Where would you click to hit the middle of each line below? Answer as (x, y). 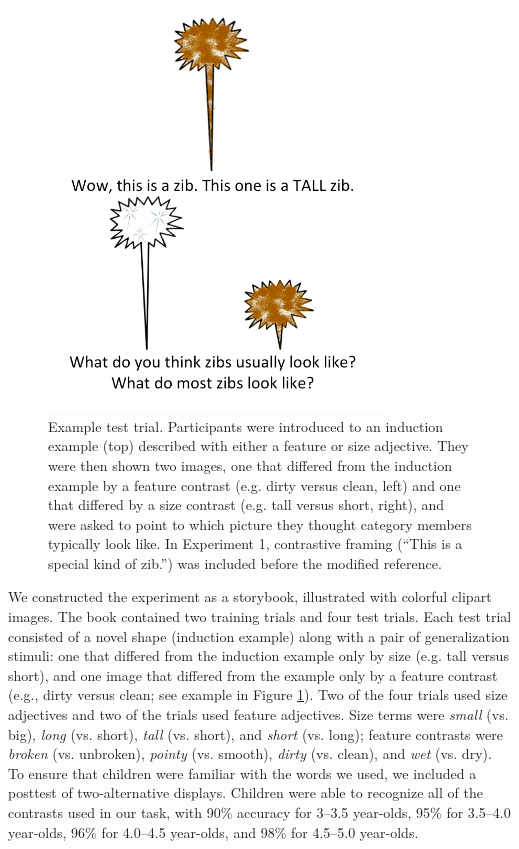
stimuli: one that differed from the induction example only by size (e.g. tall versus (258, 655)
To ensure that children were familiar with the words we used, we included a (242, 772)
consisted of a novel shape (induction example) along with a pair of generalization (259, 635)
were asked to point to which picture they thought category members (260, 523)
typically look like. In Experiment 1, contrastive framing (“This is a (255, 543)
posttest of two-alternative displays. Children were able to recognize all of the (245, 792)
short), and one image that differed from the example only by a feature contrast (253, 674)
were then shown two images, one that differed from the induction (250, 464)
